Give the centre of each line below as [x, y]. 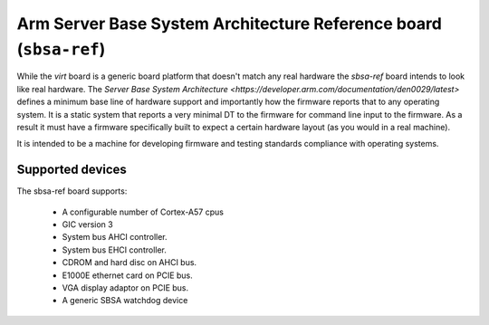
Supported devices [72, 170]
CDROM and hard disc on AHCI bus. [129, 263]
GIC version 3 [87, 224]
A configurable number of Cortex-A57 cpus [143, 212]
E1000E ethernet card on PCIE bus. [128, 275]
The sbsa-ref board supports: [72, 191]
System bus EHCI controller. [115, 250]
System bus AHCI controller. [115, 237]
